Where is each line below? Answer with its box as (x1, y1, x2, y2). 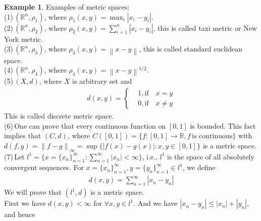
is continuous (192, 133, 233, 140)
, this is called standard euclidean (139, 43, 243, 54)
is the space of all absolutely (167, 151, 254, 161)
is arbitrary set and (72, 76, 132, 86)
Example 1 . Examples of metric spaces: (4, 2, 130, 12)
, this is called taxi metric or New (153, 22, 257, 33)
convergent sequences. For (4, 162, 84, 173)
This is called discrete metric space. (4, 111, 114, 121)
